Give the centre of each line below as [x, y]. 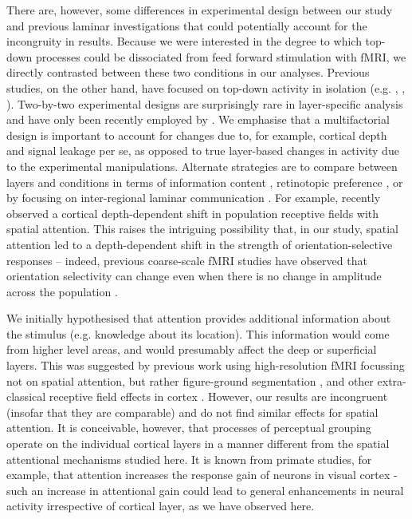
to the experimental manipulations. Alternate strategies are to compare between [202, 166]
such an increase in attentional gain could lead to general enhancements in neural [205, 490]
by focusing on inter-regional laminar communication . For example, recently [194, 198]
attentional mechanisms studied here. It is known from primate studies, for [189, 459]
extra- [392, 380]
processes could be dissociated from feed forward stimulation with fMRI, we [221, 56]
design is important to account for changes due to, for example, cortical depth [197, 135]
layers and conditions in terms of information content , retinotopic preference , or [205, 182]
